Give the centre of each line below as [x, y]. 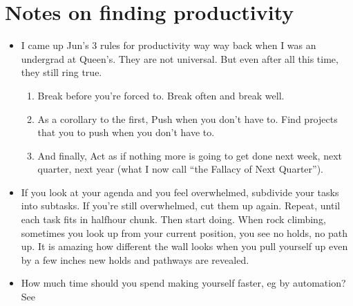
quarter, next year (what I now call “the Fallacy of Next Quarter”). [180, 169]
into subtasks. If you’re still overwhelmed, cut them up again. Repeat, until [181, 205]
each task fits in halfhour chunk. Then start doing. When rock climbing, [173, 219]
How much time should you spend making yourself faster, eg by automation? [183, 283]
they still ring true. [61, 72]
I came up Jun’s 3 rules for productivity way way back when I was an [169, 45]
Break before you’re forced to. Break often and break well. [161, 95]
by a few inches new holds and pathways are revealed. [135, 259]
